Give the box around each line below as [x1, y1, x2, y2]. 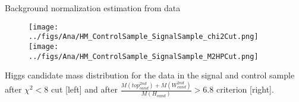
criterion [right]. [216, 83, 274, 96]
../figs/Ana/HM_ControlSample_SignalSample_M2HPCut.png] [29, 52, 259, 61]
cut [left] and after [51, 83, 118, 96]
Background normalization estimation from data [5, 2, 181, 14]
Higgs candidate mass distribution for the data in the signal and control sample [5, 69, 295, 81]
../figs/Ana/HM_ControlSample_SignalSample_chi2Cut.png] [29, 32, 259, 41]
